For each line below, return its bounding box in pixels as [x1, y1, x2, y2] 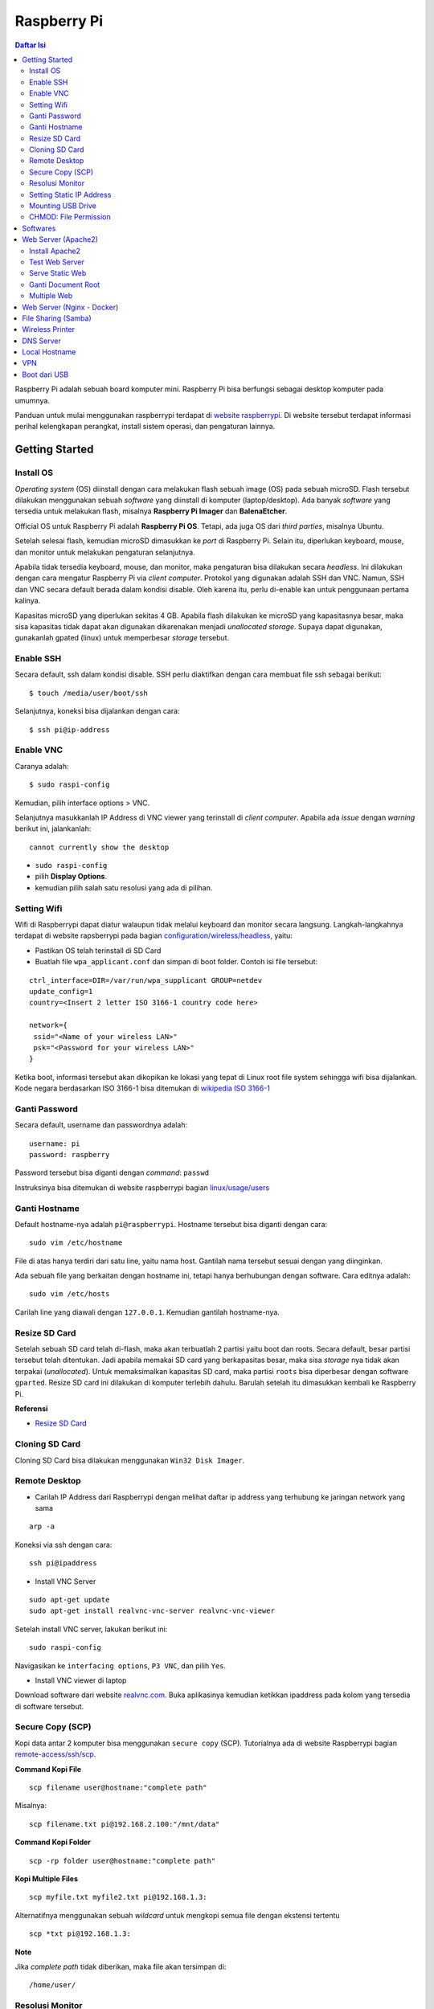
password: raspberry [29, 1150, 110, 1159]
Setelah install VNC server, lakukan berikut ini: [14, 1624, 168, 1634]
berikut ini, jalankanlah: [14, 824, 92, 833]
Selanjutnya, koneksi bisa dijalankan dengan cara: [14, 706, 180, 716]
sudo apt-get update [29, 1595, 110, 1604]
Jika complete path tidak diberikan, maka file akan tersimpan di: [14, 1962, 227, 1971]
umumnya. [14, 395, 50, 405]
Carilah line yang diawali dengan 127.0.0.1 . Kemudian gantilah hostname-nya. [14, 1307, 280, 1317]
